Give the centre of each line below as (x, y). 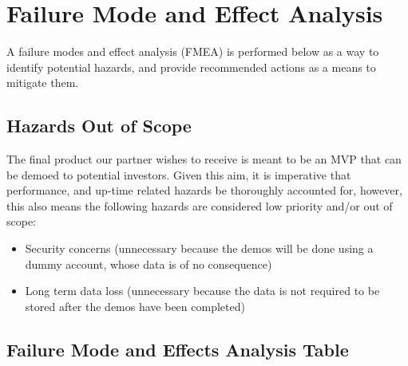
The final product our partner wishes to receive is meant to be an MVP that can (204, 159)
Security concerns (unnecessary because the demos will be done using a (199, 248)
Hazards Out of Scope (99, 126)
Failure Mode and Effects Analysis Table (178, 349)
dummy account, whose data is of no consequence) (149, 264)
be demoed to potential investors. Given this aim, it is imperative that (179, 174)
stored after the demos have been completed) (135, 306)
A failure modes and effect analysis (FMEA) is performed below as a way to (193, 51)
